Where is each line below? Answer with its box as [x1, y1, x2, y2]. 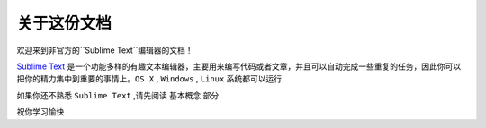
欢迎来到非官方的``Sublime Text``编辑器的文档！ [16, 45, 193, 55]
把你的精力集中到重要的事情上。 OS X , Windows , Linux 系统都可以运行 [16, 73, 283, 84]
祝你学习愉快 [16, 107, 65, 117]
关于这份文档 [16, 13, 112, 33]
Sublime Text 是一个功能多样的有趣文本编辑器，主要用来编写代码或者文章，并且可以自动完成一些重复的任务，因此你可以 [16, 61, 462, 72]
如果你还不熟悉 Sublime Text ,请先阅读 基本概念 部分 [16, 90, 220, 100]
